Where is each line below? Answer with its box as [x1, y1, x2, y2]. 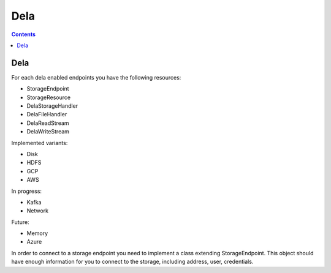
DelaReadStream [26, 119, 70, 127]
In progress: [11, 187, 42, 195]
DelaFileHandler [26, 111, 67, 118]
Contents [11, 31, 36, 38]
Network [26, 207, 49, 214]
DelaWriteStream [26, 128, 70, 135]
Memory [26, 230, 48, 237]
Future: [11, 218, 30, 226]
